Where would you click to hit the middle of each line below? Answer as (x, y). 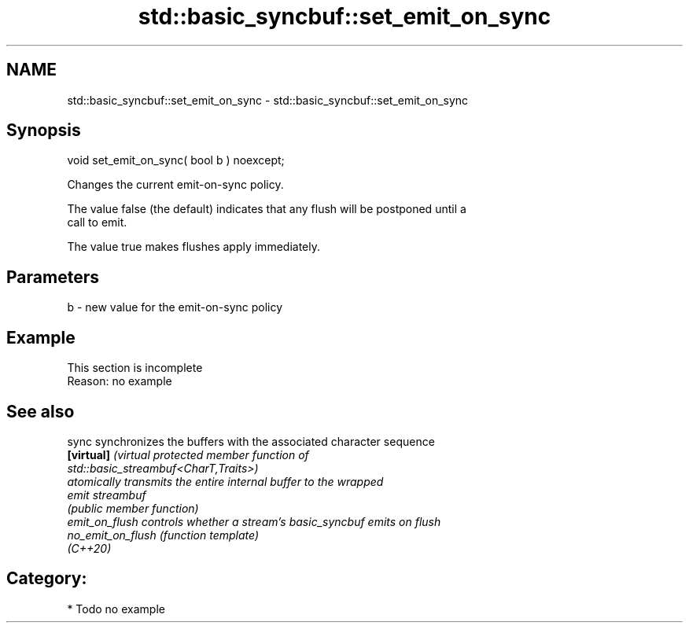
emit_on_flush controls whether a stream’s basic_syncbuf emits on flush (254, 521)
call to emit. (97, 223)
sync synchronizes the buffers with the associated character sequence (251, 441)
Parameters (53, 277)
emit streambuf (107, 495)
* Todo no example (116, 609)
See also (41, 411)
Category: (47, 579)
